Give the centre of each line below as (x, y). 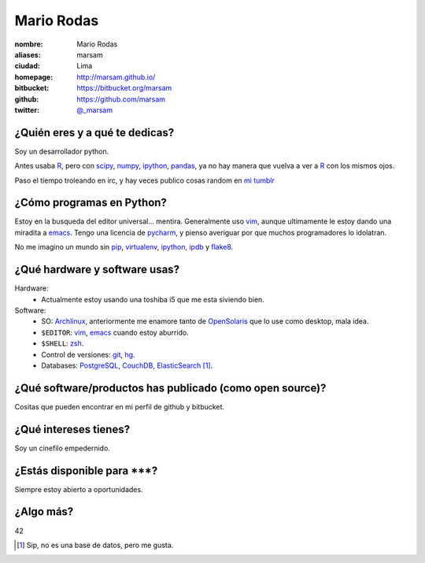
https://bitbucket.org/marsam (124, 88)
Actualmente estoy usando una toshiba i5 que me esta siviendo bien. (153, 299)
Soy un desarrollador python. (62, 151)
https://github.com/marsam (121, 99)
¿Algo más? (44, 512)
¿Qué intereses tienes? (72, 429)
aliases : (28, 54)
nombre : (29, 44)
